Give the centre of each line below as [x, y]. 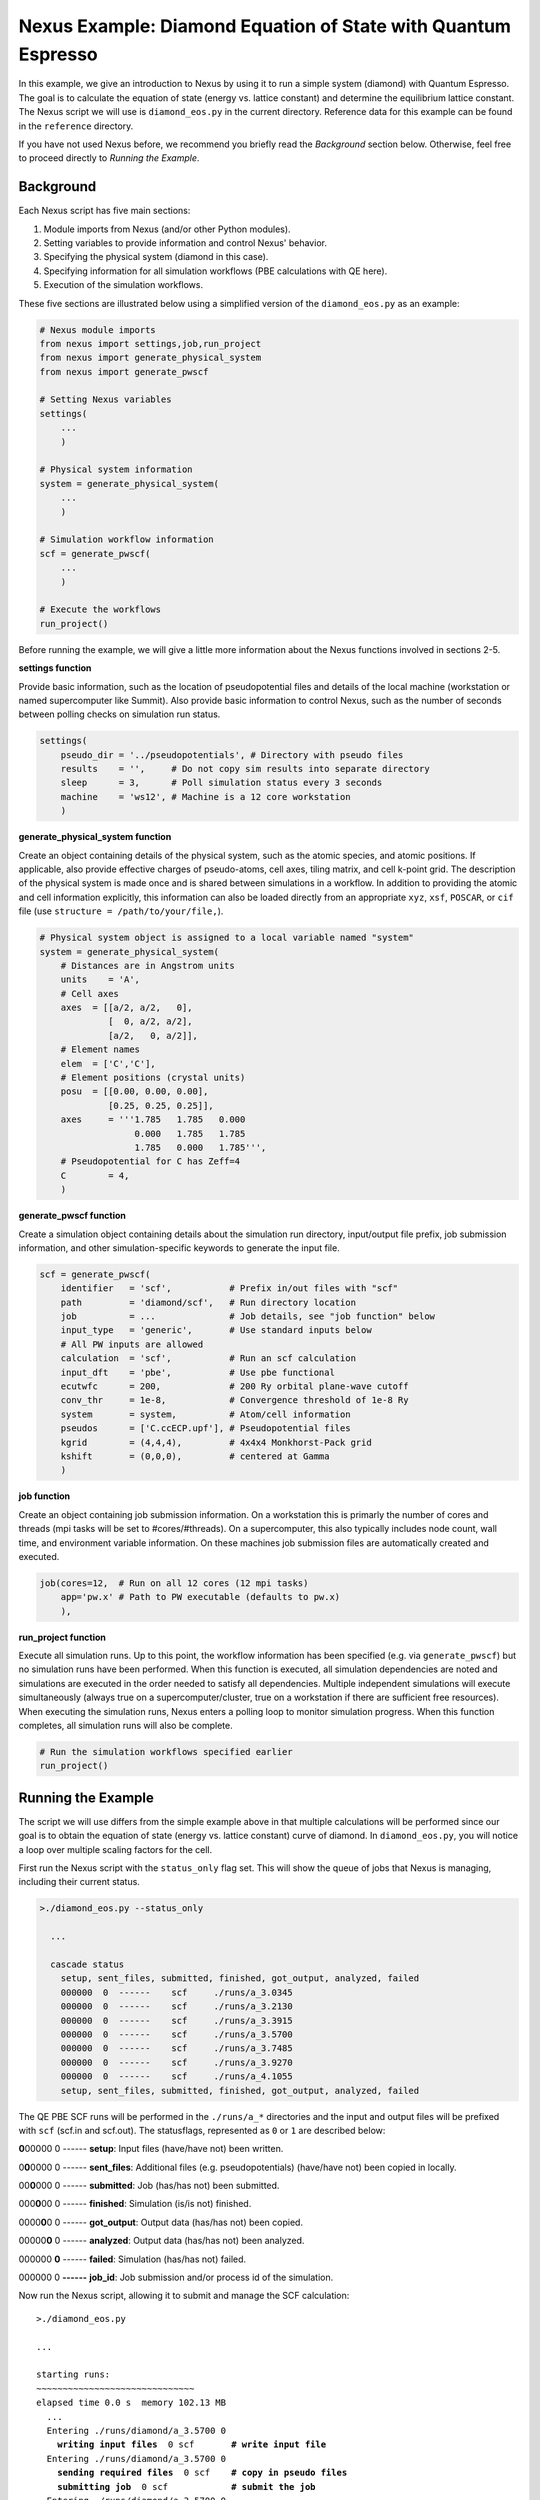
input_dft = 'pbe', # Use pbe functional [197, 1372]
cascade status [87, 1964]
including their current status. [79, 1882]
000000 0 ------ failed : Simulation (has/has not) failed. [132, 2259]
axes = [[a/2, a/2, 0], [127, 1008]
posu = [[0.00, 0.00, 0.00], [134, 1091]
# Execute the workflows [100, 609]
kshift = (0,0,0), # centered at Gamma [195, 1456]
